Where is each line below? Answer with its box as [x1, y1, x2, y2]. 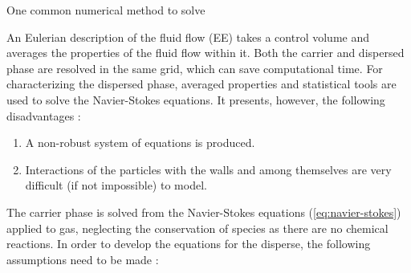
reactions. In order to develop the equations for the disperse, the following [6, 235, 371, 252]
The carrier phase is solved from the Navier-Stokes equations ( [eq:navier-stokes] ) [6, 203, 401, 220]
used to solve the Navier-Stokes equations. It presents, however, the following [6, 91, 385, 108]
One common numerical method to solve [6, 2, 205, 18]
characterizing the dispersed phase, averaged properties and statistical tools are [6, 75, 397, 92]
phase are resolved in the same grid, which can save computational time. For [6, 59, 383, 76]
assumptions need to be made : [6, 251, 159, 267]
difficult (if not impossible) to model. [25, 177, 207, 194]
